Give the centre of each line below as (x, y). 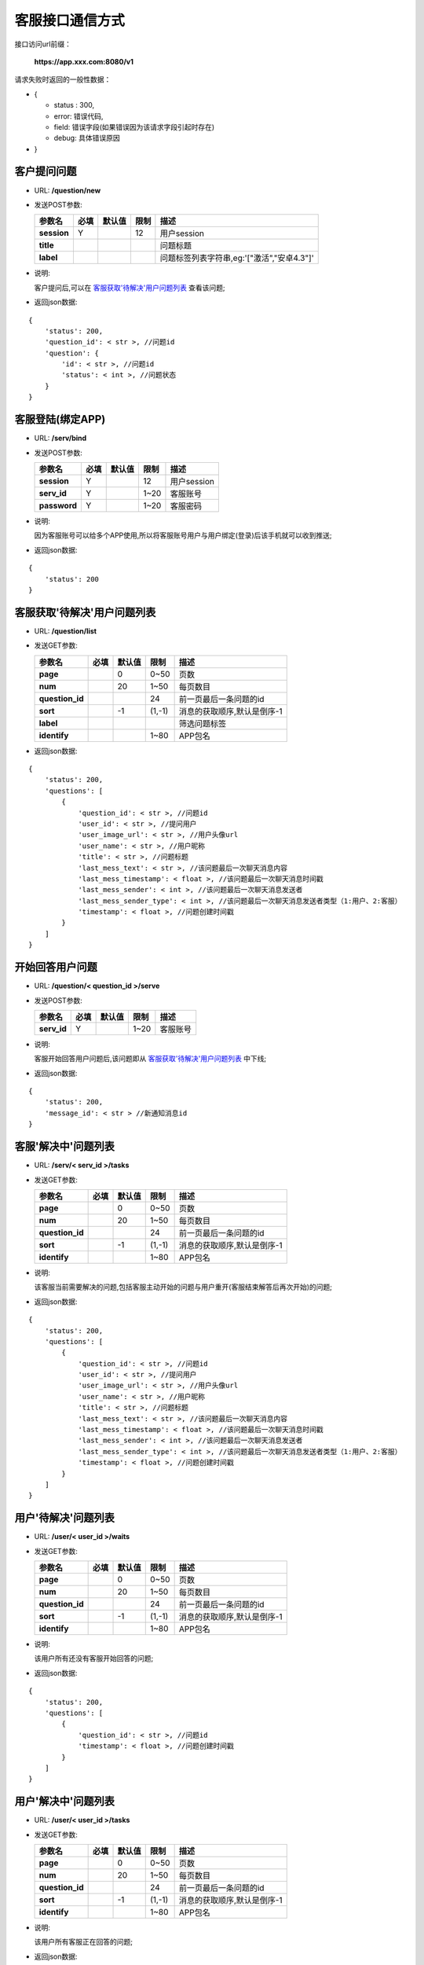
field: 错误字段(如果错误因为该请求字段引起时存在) (134, 127)
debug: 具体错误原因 (87, 138)
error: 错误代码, (79, 116)
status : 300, (74, 105)
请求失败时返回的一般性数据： (63, 79)
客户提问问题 (46, 172)
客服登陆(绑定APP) (60, 419)
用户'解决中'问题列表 (65, 1801)
